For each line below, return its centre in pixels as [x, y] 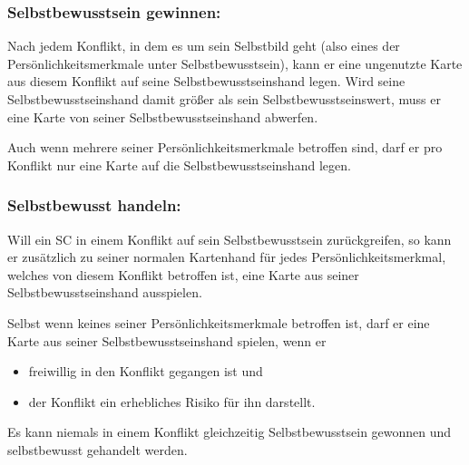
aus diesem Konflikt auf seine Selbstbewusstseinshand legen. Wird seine [206, 81]
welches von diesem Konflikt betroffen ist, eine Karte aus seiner [183, 274]
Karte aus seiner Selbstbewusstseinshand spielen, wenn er [167, 340]
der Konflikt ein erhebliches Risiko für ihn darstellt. [172, 401]
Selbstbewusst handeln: [94, 205]
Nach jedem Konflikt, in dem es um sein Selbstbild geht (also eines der [204, 46]
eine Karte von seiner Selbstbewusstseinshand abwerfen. [163, 116]
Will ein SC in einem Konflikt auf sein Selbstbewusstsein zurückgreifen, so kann [230, 239]
